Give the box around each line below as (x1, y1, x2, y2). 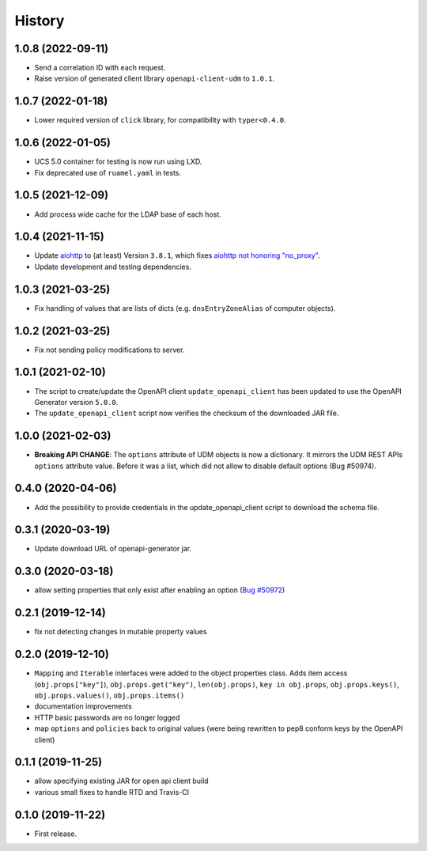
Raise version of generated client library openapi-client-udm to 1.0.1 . (34, 74, 275, 83)
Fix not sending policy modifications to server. (34, 345, 185, 354)
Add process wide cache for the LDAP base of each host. (34, 210, 221, 219)
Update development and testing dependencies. (34, 262, 191, 271)
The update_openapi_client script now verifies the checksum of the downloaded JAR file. (34, 408, 339, 418)
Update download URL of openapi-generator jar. (34, 544, 192, 554)
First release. (34, 829, 77, 838)
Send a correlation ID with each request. (34, 63, 166, 73)
